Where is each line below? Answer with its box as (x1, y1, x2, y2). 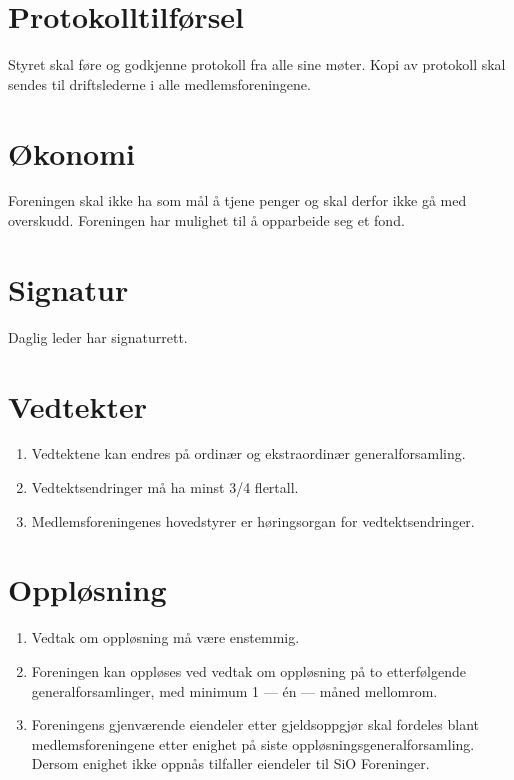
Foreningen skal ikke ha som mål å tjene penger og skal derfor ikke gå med (8, 190, 467, 211)
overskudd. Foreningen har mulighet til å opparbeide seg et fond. (8, 210, 405, 231)
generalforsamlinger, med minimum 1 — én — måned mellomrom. (31, 680, 438, 701)
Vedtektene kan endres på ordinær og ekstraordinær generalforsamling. (31, 443, 466, 464)
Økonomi (8, 132, 135, 173)
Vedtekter (8, 385, 148, 426)
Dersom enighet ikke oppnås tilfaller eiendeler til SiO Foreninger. (31, 753, 430, 774)
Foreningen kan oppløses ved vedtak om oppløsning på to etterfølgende (31, 660, 466, 681)
